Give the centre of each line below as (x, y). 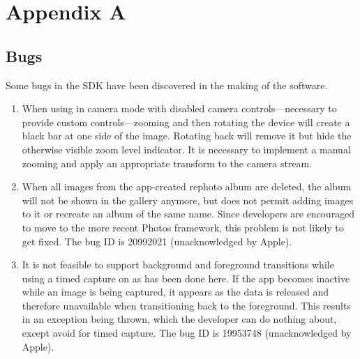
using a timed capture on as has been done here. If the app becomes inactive (186, 278)
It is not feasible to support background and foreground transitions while (178, 265)
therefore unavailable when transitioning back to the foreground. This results (186, 305)
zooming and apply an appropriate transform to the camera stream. (167, 163)
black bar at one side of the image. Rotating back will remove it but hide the (187, 136)
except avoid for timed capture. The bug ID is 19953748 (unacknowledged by (187, 333)
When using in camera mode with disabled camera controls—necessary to (179, 108)
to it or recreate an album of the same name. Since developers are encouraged (188, 214)
